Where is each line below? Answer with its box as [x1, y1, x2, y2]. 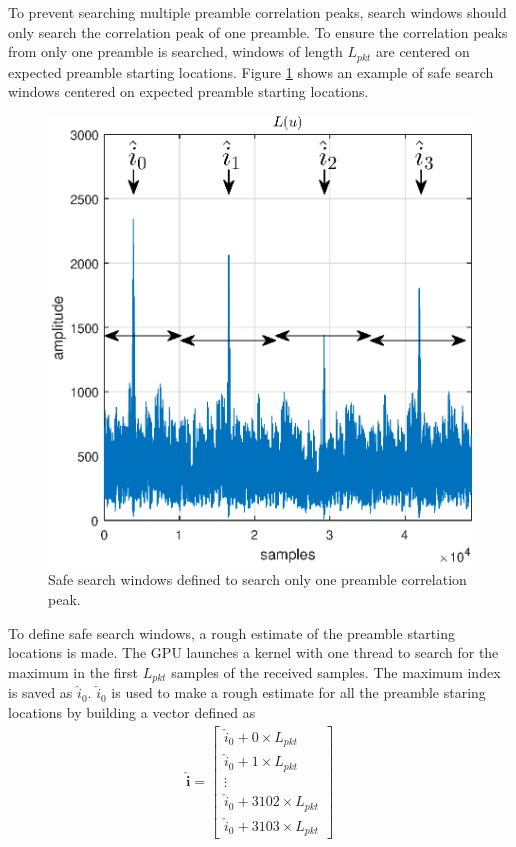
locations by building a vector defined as [8, 701, 256, 722]
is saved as [8, 682, 73, 703]
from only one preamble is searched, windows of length [8, 41, 343, 62]
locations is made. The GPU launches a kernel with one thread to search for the [8, 642, 499, 663]
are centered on [376, 41, 470, 62]
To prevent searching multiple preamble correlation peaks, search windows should [8, 2, 507, 22]
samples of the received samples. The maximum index [171, 661, 501, 682]
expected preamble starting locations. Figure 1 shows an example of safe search [8, 61, 494, 82]
